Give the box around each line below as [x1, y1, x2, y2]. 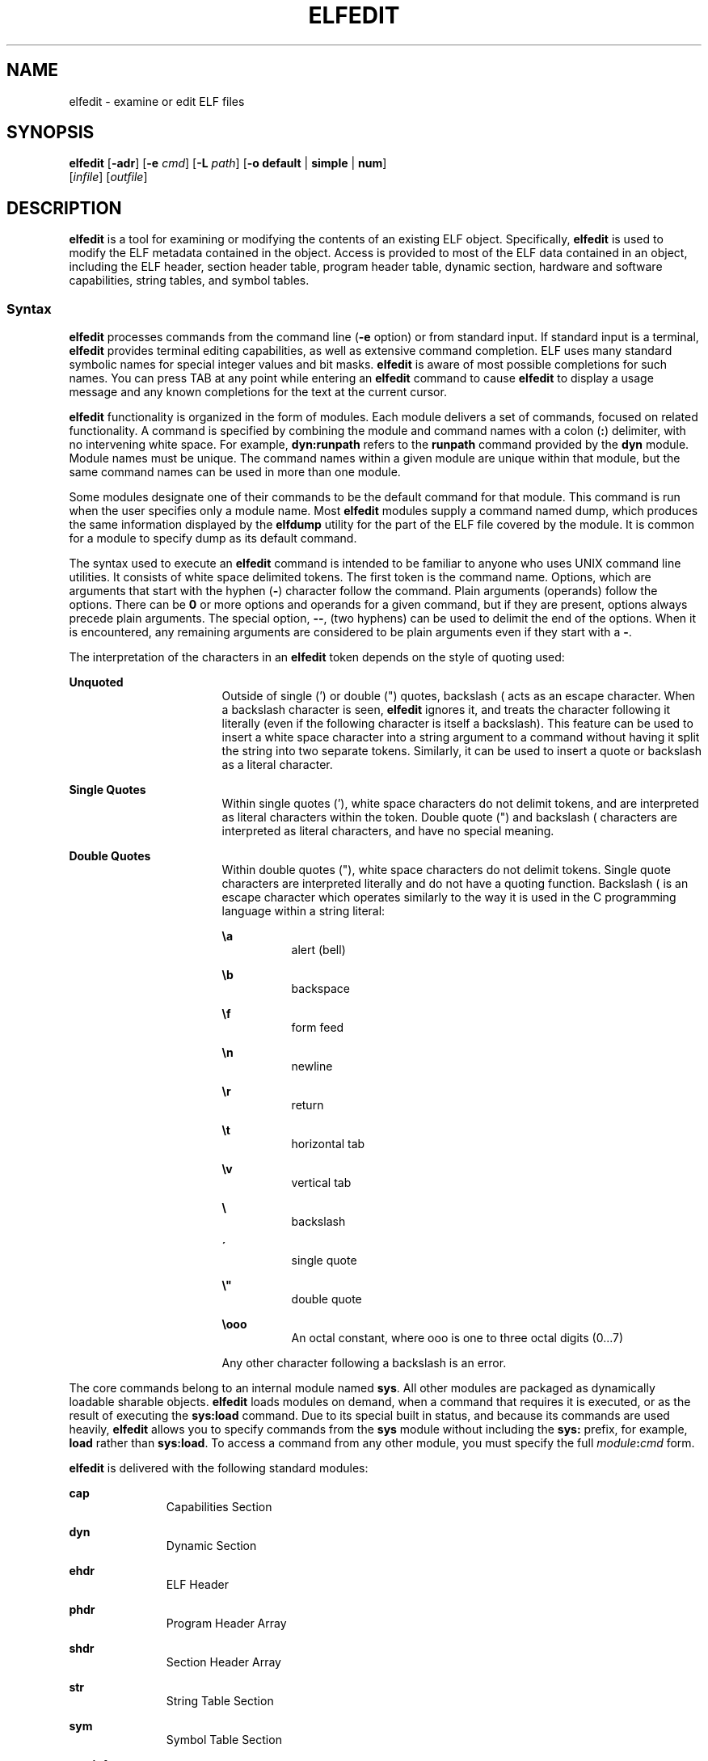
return [291, 1098, 324, 1113]
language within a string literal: [221, 904, 386, 919]
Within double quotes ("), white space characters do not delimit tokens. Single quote [221, 863, 671, 877]
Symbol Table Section [166, 1733, 282, 1747]
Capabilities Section [166, 1500, 272, 1514]
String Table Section [166, 1694, 274, 1708]
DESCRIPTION [6, 197, 122, 218]
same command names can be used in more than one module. [69, 465, 401, 479]
